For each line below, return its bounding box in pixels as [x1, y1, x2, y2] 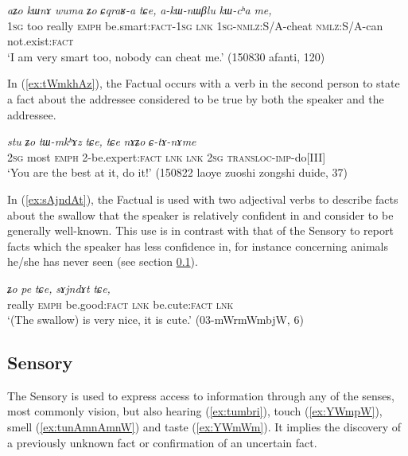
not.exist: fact [7, 33, 74, 49]
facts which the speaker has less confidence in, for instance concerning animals [7, 237, 388, 254]
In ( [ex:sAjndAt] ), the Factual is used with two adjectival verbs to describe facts [7, 190, 398, 207]
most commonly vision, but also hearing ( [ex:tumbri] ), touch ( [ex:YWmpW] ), [7, 403, 383, 419]
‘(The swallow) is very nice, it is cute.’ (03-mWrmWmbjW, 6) [7, 311, 304, 328]
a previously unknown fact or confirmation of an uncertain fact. [7, 434, 317, 450]
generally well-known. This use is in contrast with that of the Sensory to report [7, 222, 394, 239]
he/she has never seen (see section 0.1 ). [7, 253, 198, 270]
